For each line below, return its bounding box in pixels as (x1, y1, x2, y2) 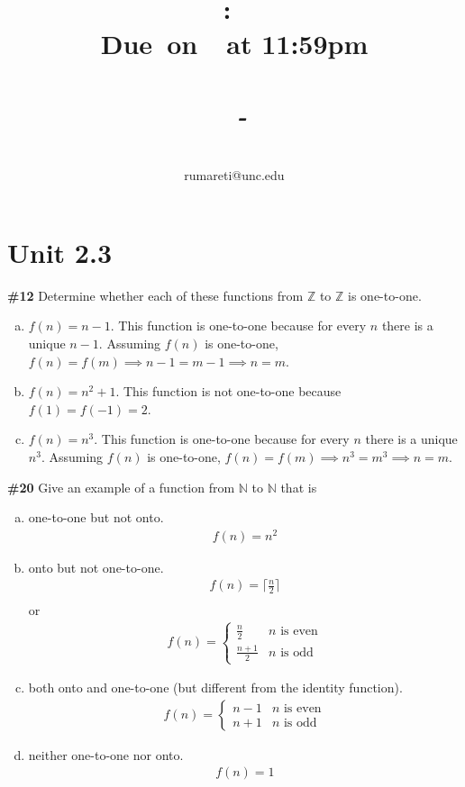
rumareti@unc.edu (184, 166, 285, 185)
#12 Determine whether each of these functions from (7, 285, 304, 304)
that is (280, 477, 317, 496)
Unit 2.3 (7, 233, 112, 270)
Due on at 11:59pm (100, 25, 369, 62)
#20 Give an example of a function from (7, 477, 235, 496)
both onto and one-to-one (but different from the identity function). (28, 678, 403, 697)
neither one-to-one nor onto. (28, 745, 184, 764)
